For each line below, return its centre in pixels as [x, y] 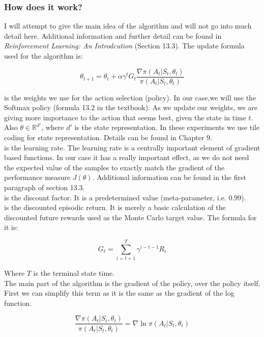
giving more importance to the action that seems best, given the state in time [125, 117]
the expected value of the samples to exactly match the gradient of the [114, 167]
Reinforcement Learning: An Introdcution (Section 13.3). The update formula [124, 46]
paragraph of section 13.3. [45, 187]
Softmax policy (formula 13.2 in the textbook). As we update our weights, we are [131, 107]
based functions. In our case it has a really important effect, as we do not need [127, 157]
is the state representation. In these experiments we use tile [167, 127]
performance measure [37, 177]
